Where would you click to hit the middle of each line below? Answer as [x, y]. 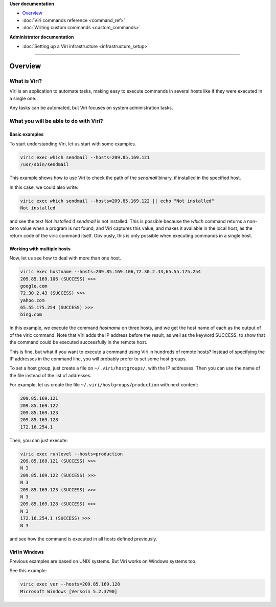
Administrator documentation [42, 37]
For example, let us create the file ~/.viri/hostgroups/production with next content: [104, 385]
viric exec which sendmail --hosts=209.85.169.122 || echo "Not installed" [117, 201]
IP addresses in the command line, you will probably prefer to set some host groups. [98, 359]
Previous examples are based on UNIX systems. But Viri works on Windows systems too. [103, 561]
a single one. [23, 98]
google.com [34, 286]
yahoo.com [32, 300]
